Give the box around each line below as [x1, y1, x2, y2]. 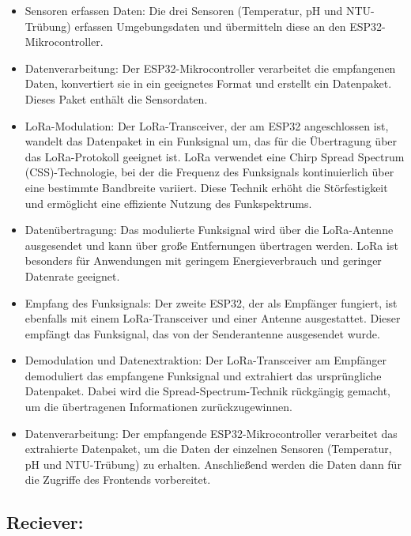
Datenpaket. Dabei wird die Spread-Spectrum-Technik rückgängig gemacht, [25, 383, 390, 399]
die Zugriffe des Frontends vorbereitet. [25, 471, 211, 488]
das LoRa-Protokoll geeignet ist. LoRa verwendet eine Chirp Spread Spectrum [25, 148, 405, 164]
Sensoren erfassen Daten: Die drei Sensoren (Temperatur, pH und [25, 2, 343, 18]
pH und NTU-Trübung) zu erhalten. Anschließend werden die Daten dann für [25, 455, 402, 472]
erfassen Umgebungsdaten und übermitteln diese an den [74, 17, 346, 34]
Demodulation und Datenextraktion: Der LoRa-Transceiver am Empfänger [25, 352, 387, 368]
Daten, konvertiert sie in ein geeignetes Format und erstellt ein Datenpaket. [25, 75, 392, 92]
